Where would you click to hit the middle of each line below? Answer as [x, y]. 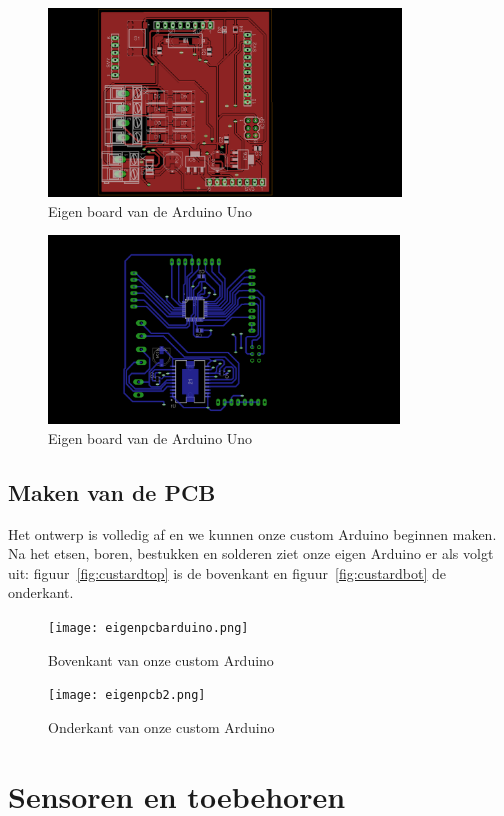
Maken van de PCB [112, 491]
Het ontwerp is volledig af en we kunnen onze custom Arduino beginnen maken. [252, 533]
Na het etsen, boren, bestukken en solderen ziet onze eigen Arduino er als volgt [251, 553]
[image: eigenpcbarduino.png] [148, 627]
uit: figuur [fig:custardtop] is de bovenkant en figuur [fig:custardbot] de [227, 572]
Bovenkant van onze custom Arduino [161, 659]
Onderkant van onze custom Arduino [161, 726]
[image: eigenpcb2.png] [127, 695]
